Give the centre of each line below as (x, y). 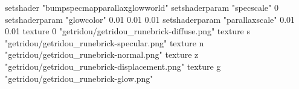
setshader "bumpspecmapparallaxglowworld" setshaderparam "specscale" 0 (142, 7)
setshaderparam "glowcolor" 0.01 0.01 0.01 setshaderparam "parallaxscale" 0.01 (150, 19)
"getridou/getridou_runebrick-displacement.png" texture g (113, 66)
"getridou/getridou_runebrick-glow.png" (79, 78)
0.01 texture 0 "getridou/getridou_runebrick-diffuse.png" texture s (128, 31)
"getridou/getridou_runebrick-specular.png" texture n (104, 42)
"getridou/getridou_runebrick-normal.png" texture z (102, 54)
